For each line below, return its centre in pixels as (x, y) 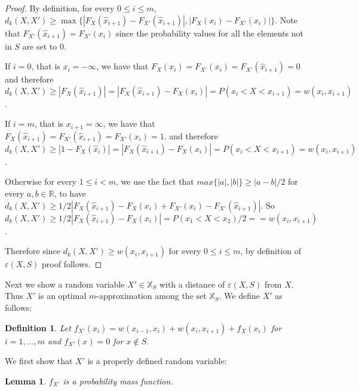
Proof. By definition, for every (60, 8)
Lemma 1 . (26, 381)
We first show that (39, 361)
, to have (70, 193)
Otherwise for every (41, 181)
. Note (286, 19)
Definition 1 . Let (38, 327)
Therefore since (33, 251)
